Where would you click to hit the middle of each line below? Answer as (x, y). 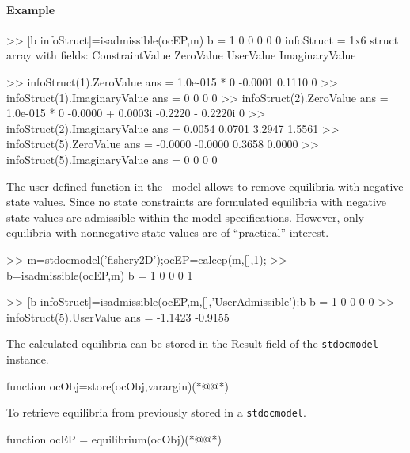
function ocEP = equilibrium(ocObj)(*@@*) (114, 438)
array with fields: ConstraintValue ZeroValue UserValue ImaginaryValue (181, 55)
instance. (28, 358)
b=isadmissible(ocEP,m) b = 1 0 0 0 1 (100, 274)
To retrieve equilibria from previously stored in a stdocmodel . (156, 412)
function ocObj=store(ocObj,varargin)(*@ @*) (118, 385)
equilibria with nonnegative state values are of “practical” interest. (168, 232)
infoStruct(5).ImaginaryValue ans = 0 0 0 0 (112, 159)
